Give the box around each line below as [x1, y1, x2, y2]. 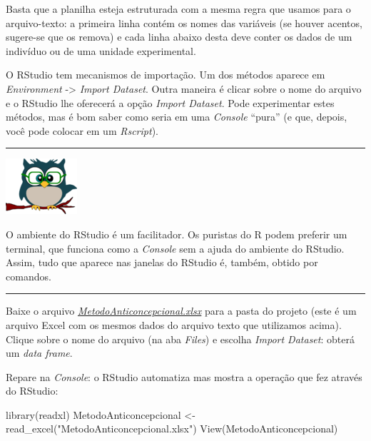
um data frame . [6, 345, 73, 360]
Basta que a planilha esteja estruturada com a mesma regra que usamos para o [6, 1, 351, 16]
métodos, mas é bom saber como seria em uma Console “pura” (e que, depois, [6, 109, 347, 124]
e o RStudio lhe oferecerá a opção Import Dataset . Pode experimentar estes [6, 95, 335, 110]
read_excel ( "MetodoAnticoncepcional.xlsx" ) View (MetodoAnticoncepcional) [6, 421, 338, 436]
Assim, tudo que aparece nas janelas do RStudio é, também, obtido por [6, 255, 318, 270]
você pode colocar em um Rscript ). [6, 123, 158, 138]
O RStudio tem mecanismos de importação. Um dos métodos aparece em [6, 67, 325, 82]
